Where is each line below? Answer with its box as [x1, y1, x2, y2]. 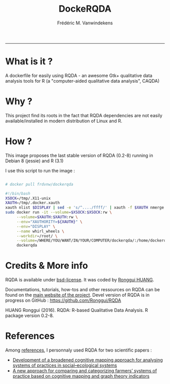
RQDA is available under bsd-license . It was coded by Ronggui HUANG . [5, 277, 154, 283]
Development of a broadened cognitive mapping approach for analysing [12, 357, 163, 363]
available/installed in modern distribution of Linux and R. [5, 118, 122, 124]
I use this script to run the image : [5, 167, 75, 173]
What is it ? [5, 56, 53, 67]
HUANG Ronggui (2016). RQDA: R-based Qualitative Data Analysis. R [5, 307, 148, 313]
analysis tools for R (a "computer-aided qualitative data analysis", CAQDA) [5, 78, 160, 84]
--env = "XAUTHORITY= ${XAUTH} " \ [16, 219, 82, 224]
